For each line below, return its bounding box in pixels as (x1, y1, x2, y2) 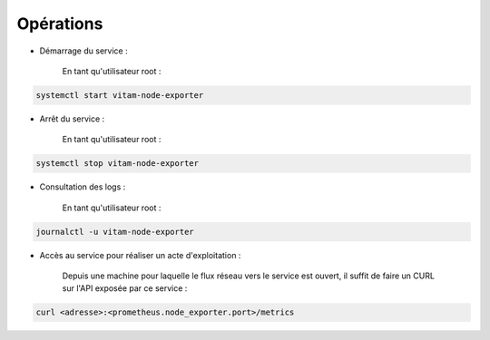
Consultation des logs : (39, 181, 126, 192)
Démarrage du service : (39, 45, 128, 56)
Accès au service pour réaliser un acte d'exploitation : (39, 249, 241, 260)
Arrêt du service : (39, 113, 105, 124)
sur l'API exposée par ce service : (62, 283, 188, 294)
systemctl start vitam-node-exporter (35, 90, 204, 100)
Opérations (16, 14, 103, 34)
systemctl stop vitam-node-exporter (35, 159, 200, 169)
